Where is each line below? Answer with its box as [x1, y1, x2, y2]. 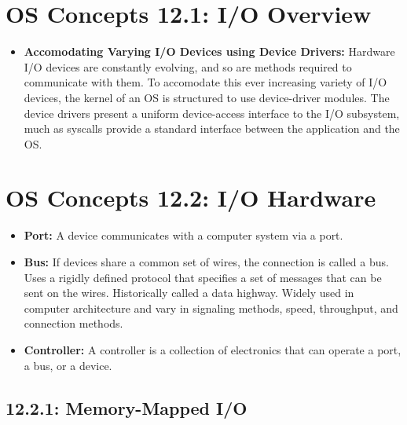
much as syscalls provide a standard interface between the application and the [24, 120, 400, 137]
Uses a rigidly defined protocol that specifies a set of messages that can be [24, 269, 382, 285]
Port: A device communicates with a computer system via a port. [24, 227, 343, 244]
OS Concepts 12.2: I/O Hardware [5, 181, 376, 214]
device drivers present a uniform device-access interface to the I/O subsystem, [24, 104, 400, 121]
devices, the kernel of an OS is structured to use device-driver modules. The [24, 89, 390, 105]
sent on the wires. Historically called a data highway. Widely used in [24, 284, 354, 301]
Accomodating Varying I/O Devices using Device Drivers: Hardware [24, 43, 395, 60]
